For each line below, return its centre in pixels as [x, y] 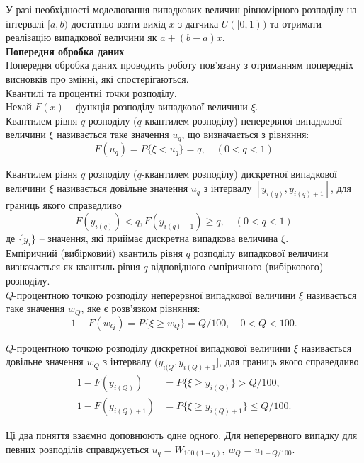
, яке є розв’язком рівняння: [141, 308]
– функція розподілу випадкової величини [158, 107]
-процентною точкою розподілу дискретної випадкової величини [152, 347]
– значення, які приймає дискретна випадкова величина [159, 238]
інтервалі [25, 23]
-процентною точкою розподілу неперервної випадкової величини [155, 294]
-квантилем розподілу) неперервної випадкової [242, 120]
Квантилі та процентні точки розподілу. [91, 92]
